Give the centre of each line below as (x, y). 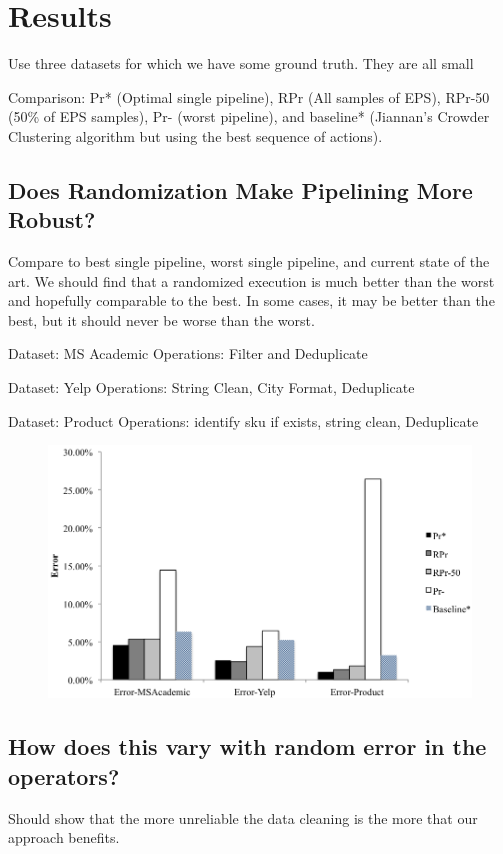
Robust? (52, 219)
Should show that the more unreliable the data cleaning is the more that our (243, 817)
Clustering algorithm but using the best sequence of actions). (195, 135)
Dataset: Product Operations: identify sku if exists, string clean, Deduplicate (243, 420)
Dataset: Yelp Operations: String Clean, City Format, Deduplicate (211, 387)
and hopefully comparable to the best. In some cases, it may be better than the (251, 300)
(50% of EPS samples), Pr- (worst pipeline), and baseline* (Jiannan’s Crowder (249, 116)
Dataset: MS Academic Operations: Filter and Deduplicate (188, 353)
